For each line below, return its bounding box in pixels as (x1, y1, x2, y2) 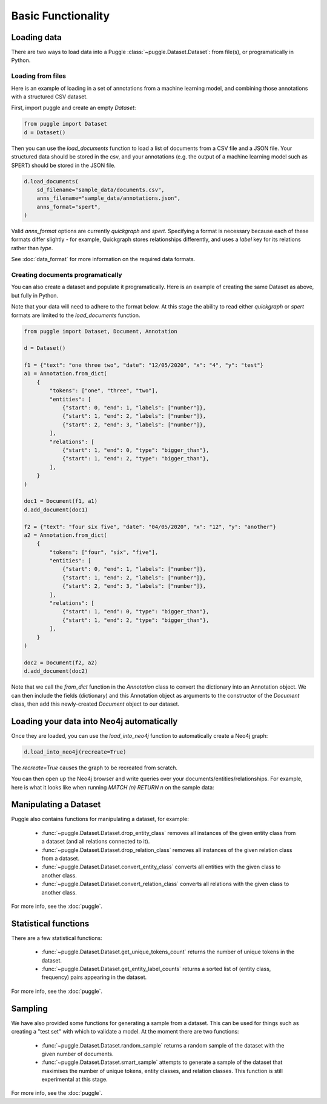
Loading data (11, 32, 62, 43)
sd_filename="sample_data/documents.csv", (36, 186, 165, 193)
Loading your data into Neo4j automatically (11, 716, 178, 726)
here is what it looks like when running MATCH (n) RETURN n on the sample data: (11, 783, 214, 791)
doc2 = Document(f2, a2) (24, 659, 98, 666)
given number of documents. (41, 1050, 114, 1057)
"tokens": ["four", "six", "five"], (49, 548, 159, 556)
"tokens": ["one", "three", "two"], (49, 387, 159, 394)
